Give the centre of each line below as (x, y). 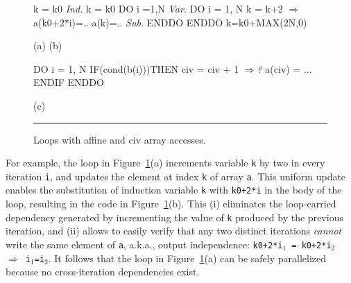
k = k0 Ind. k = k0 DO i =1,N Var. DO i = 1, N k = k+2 (158, 8)
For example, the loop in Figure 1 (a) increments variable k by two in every (165, 163)
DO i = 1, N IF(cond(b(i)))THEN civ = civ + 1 (136, 68)
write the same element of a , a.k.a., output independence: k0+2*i (144, 244)
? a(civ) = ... (284, 68)
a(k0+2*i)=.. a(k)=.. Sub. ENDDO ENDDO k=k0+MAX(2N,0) (170, 22)
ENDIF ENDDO (69, 82)
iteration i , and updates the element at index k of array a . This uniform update (176, 176)
